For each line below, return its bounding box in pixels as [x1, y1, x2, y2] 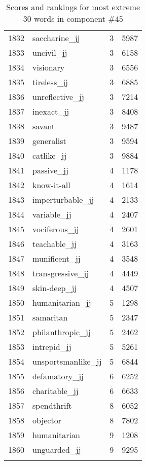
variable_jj [32, 208, 71, 220]
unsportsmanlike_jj [32, 355, 102, 367]
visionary [32, 61, 65, 73]
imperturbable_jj [32, 194, 94, 205]
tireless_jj [32, 76, 68, 88]
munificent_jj [32, 253, 81, 264]
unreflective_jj [32, 91, 84, 102]
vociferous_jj [32, 223, 79, 235]
